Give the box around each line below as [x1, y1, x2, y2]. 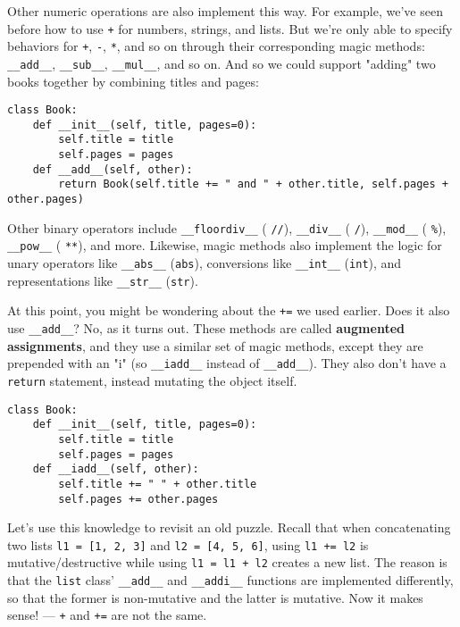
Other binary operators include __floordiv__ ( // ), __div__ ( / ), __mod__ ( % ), [7, 218, 447, 237]
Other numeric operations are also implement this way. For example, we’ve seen [7, 2, 443, 20]
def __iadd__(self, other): [32, 463, 199, 476]
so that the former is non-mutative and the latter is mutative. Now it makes [7, 588, 423, 606]
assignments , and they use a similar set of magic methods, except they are [7, 336, 423, 355]
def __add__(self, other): [32, 163, 193, 176]
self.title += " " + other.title [58, 477, 257, 490]
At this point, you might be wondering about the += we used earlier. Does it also [7, 301, 450, 320]
